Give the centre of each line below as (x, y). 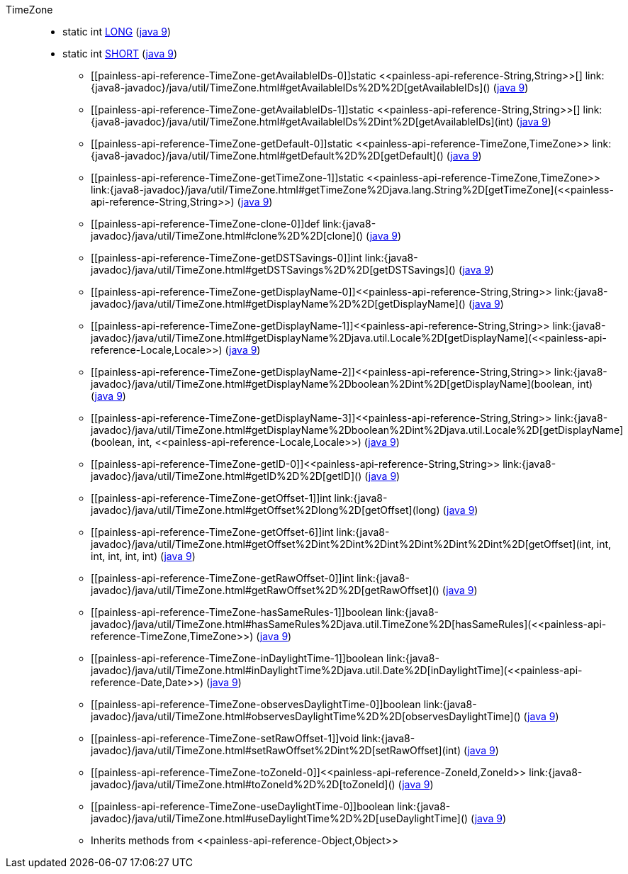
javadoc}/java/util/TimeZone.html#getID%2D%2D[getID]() (226, 476)
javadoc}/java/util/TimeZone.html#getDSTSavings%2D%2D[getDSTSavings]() (273, 270)
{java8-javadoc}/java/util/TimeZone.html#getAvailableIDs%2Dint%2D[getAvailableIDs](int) (302, 122)
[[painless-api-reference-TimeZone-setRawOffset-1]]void (225, 738)
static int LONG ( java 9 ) (117, 32)
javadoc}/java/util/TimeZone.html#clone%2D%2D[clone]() (227, 236)
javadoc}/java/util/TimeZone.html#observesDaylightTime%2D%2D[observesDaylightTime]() (306, 716)
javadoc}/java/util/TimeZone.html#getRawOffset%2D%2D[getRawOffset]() (265, 590)
